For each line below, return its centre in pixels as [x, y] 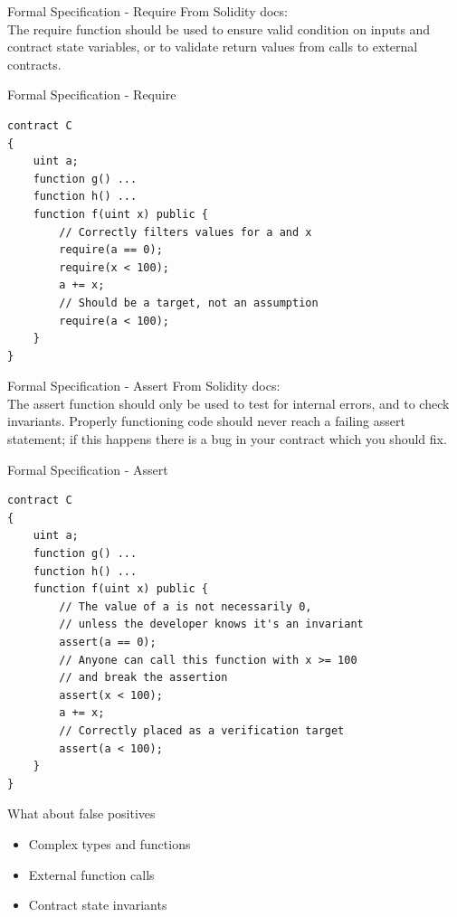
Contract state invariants [98, 905]
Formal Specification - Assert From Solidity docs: [144, 386]
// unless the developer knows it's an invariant [211, 624]
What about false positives [81, 813]
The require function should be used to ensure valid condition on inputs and [219, 28]
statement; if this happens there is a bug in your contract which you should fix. [227, 439]
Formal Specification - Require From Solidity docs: [148, 11]
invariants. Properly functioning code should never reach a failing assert [206, 421]
